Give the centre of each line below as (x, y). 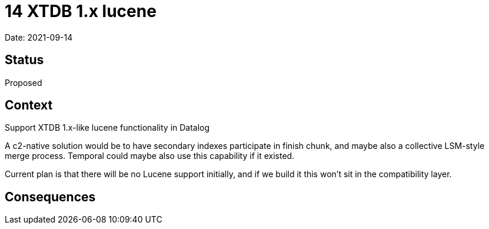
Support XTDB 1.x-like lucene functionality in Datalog (107, 128)
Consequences (50, 197)
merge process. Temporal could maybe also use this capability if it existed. (150, 156)
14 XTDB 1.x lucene (81, 11)
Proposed (24, 82)
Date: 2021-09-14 (39, 37)
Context (29, 105)
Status (24, 60)
